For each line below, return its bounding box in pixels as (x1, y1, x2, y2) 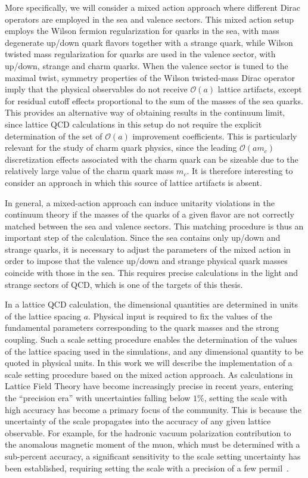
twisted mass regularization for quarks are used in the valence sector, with (5, 48, 276, 60)
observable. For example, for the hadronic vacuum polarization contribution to (5, 426, 291, 439)
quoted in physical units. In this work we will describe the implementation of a (5, 356, 293, 369)
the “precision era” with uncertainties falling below (5, 392, 191, 403)
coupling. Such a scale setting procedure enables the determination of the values (5, 333, 297, 346)
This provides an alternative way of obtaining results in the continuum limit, (5, 106, 285, 119)
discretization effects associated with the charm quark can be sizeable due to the (5, 153, 298, 165)
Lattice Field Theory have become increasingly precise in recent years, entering (5, 380, 294, 392)
